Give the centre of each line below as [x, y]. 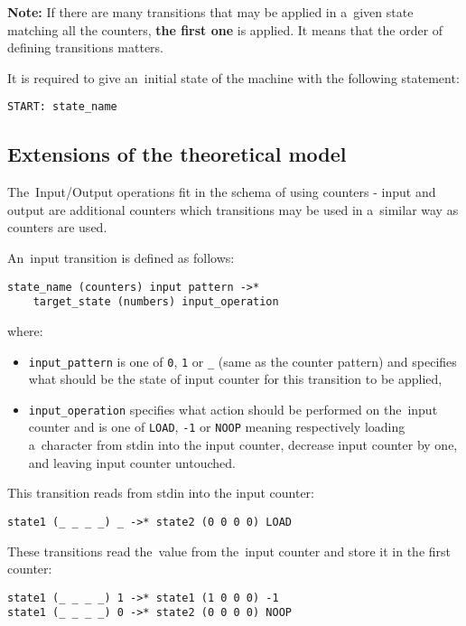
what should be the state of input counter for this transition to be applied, [235, 379]
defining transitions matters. [85, 47]
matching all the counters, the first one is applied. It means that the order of [225, 29]
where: [25, 330]
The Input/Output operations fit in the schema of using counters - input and [222, 192]
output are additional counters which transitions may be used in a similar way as [233, 209]
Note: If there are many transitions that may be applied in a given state [210, 12]
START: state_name [62, 107]
